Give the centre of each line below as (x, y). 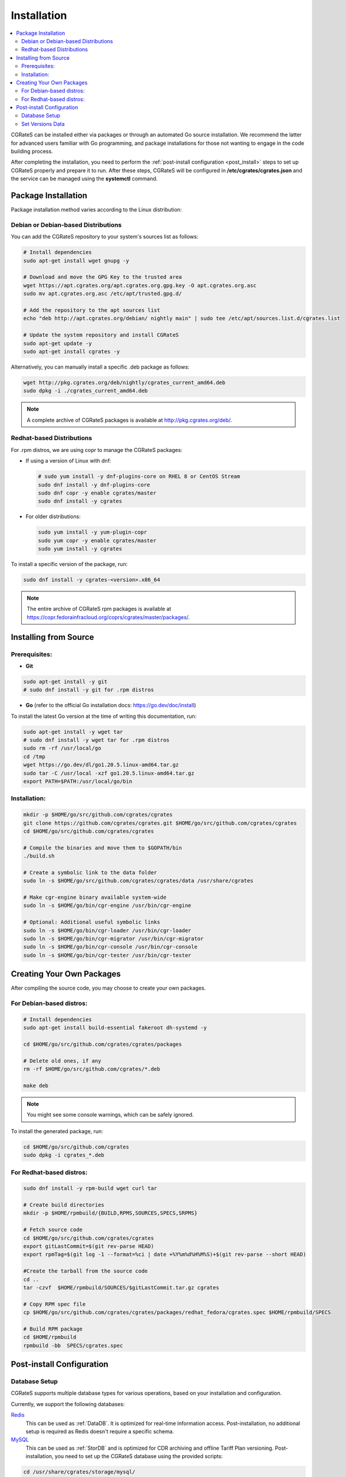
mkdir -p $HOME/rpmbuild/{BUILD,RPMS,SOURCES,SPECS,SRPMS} (110, 1213)
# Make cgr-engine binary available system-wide (95, 897)
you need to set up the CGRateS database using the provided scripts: (139, 1456)
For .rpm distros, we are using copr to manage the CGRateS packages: (97, 450)
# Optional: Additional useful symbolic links (92, 922)
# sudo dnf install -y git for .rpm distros (89, 690)
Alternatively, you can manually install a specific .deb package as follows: (100, 367)
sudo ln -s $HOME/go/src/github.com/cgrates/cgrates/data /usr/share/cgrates (138, 881)
